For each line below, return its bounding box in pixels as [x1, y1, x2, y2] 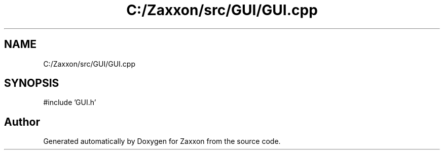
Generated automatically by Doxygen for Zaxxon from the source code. [43, 137, 281, 146]
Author [4, 115, 40, 128]
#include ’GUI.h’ [43, 98, 96, 107]
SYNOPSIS [4, 77, 59, 90]
